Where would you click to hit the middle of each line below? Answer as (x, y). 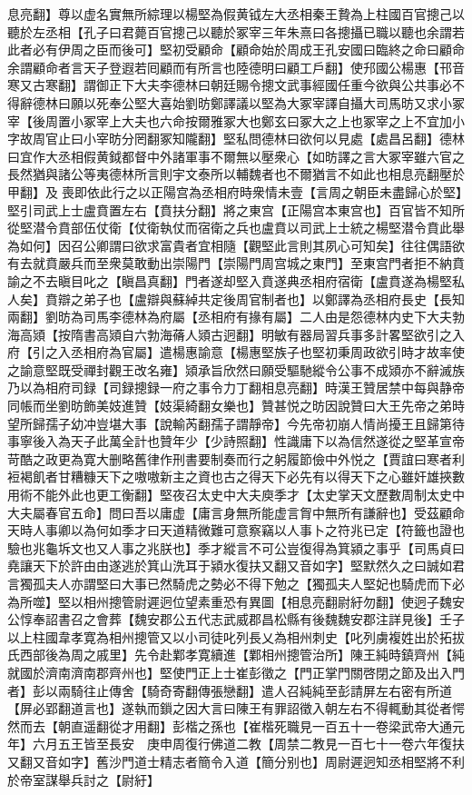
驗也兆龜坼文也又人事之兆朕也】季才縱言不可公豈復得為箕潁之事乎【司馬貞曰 (236, 547)
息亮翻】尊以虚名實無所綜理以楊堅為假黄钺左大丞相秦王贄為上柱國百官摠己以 (236, 14)
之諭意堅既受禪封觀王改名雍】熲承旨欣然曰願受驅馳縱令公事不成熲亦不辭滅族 (236, 369)
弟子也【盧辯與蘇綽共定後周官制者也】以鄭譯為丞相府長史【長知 (274, 298)
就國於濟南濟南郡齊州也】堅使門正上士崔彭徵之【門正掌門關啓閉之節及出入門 (236, 672)
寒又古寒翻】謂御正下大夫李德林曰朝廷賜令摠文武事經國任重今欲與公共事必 (230, 85)
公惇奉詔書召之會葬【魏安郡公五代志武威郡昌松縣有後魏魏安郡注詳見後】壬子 (236, 619)
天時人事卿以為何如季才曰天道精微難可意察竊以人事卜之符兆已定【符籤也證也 (236, 530)
